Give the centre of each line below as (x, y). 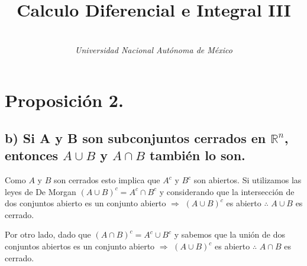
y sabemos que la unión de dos (230, 234)
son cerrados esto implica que (107, 180)
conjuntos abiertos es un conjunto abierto (80, 246)
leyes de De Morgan (41, 191)
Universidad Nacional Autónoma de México (154, 49)
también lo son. (198, 155)
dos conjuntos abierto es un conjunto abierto (85, 203)
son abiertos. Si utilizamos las (248, 180)
